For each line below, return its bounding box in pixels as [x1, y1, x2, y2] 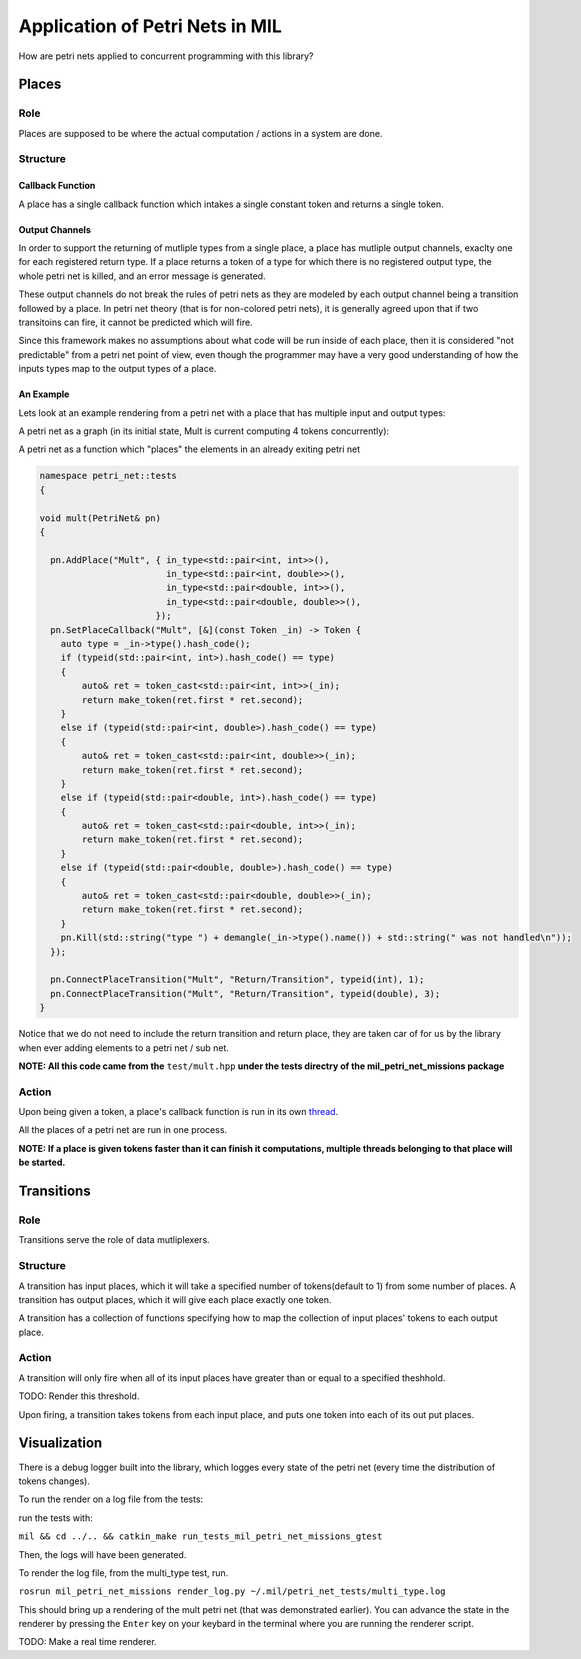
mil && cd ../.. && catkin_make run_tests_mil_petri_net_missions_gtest [18, 1531, 383, 1542]
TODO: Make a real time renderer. [18, 1636, 157, 1648]
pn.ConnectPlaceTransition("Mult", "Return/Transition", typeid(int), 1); [50, 974, 425, 985]
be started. [18, 1156, 66, 1169]
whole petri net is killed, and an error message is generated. [18, 270, 266, 282]
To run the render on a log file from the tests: [18, 1493, 204, 1505]
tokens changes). [18, 1475, 90, 1487]
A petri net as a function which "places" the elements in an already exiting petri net [18, 443, 360, 455]
